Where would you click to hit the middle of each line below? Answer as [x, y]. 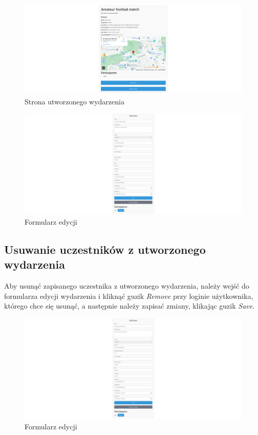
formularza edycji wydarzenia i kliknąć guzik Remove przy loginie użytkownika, [129, 296]
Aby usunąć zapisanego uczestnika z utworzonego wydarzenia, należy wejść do [127, 286]
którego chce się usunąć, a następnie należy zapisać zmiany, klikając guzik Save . [130, 306]
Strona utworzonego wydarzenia [74, 101]
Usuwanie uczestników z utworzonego [105, 249]
